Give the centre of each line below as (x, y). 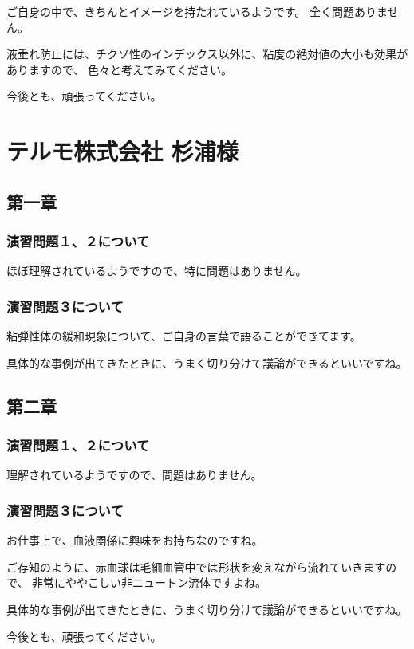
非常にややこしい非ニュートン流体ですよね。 (150, 582)
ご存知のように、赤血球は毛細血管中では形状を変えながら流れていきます (196, 566)
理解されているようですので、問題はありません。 (134, 475)
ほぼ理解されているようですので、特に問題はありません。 (157, 271)
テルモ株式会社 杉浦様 (122, 151)
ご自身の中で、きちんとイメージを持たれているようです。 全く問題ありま (197, 11)
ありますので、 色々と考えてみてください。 (119, 69)
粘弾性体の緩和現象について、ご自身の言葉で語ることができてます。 (184, 336)
